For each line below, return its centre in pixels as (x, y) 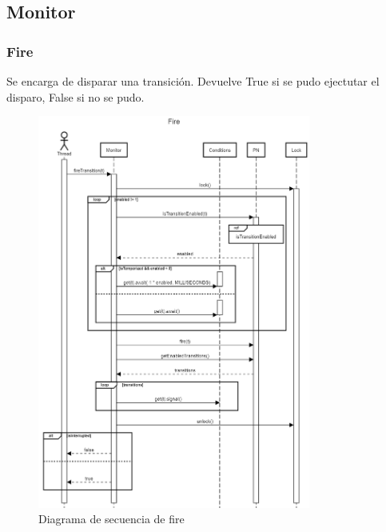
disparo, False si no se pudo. (76, 96)
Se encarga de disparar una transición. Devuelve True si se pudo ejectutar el (193, 81)
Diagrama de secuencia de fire (111, 519)
